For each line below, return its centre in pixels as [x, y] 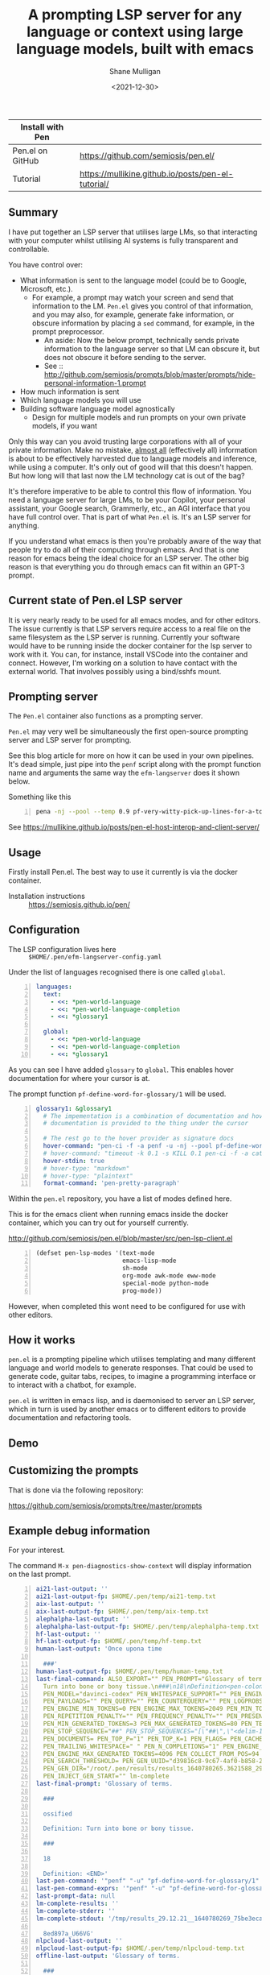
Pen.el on [30, 151]
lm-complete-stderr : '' [76, 1911]
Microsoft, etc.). [47, 288]
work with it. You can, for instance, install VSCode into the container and [128, 654]
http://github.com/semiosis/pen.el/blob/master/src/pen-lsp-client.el [121, 1239]
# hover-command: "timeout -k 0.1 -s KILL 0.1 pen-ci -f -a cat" [155, 1153]
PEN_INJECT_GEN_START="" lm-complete [106, 1776]
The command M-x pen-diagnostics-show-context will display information [130, 1566]
